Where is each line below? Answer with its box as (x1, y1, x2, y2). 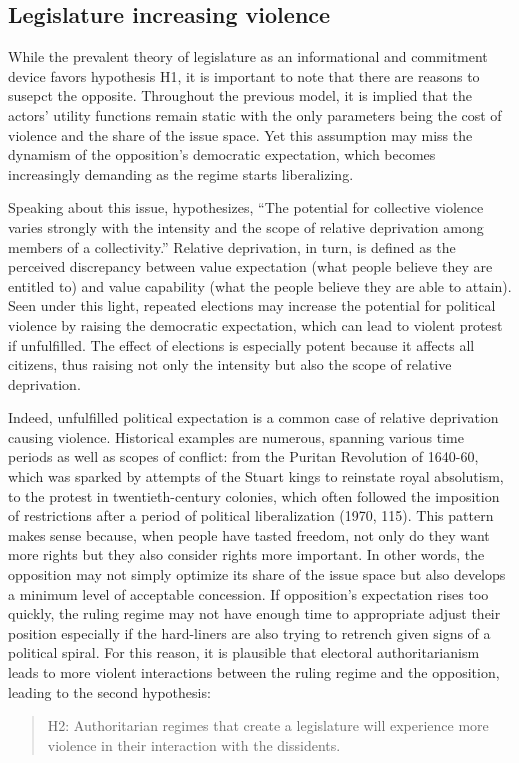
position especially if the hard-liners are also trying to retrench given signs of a (8, 622, 491, 643)
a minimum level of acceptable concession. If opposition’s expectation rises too (8, 583, 489, 604)
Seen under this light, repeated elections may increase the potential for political (8, 295, 496, 316)
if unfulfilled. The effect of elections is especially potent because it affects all (8, 334, 475, 355)
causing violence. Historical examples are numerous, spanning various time (8, 426, 464, 447)
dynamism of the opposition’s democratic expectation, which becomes (8, 144, 436, 165)
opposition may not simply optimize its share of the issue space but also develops (8, 564, 506, 585)
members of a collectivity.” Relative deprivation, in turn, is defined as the (8, 236, 456, 257)
